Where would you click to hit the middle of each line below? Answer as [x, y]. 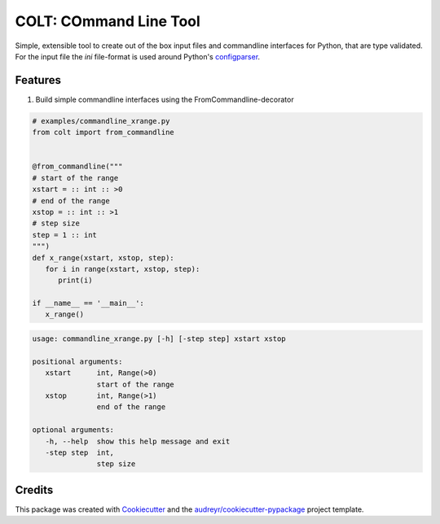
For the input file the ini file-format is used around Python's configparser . [138, 56]
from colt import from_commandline [103, 133]
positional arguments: [77, 361]
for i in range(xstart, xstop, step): [123, 269]
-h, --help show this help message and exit [138, 441]
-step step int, [79, 452]
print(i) [75, 280]
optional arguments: [73, 430]
